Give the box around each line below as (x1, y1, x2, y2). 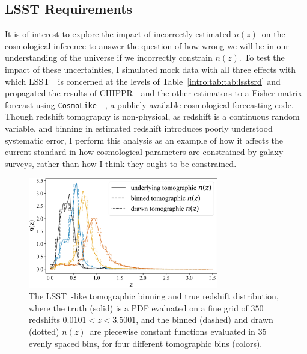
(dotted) (29, 325, 59, 338)
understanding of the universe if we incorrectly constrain (5, 51, 213, 64)
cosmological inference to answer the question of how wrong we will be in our (5, 39, 289, 52)
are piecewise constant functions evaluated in (90, 325, 255, 338)
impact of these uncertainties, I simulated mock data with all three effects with (5, 63, 296, 75)
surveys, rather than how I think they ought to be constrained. (5, 157, 237, 169)
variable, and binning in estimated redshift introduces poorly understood (5, 122, 273, 135)
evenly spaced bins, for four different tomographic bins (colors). (29, 337, 263, 349)
